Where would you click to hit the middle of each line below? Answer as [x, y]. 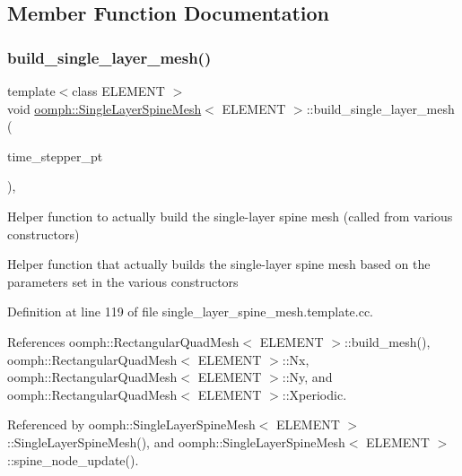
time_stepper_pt [55, 156]
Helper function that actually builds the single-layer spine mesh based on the [219, 264]
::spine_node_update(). [73, 459]
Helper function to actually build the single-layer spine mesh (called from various [230, 216]
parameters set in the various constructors [123, 281]
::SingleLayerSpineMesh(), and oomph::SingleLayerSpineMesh [176, 441]
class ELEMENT [118, 91]
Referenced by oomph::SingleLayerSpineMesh [131, 424]
